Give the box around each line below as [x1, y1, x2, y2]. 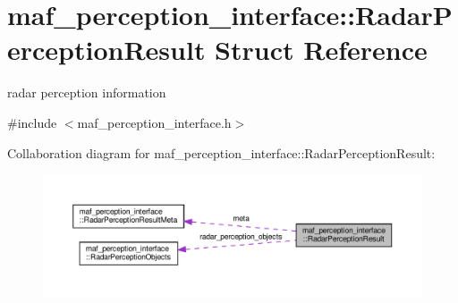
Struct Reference [215, 31, 428, 68]
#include [7, 113, 57, 131]
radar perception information [7, 83, 166, 102]
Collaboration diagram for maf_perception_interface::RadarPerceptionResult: [7, 143, 436, 162]
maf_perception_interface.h [77, 113, 232, 131]
